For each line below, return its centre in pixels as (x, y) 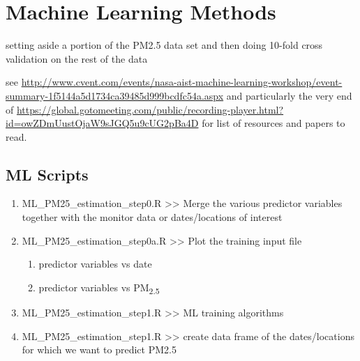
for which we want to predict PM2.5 (99, 350)
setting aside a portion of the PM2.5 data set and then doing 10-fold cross (164, 45)
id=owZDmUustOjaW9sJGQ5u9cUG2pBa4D (102, 123)
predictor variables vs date (95, 264)
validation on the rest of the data (77, 58)
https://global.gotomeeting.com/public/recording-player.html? (150, 109)
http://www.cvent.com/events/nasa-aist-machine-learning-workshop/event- (182, 82)
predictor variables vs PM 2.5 (99, 288)
